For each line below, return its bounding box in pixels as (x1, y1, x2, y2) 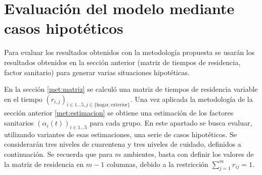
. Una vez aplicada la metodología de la (130, 93, 253, 104)
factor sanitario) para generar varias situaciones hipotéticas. (4, 67, 190, 77)
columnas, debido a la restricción (107, 158, 208, 169)
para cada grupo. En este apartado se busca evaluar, (90, 118, 252, 128)
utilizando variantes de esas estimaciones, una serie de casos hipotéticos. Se (4, 129, 237, 139)
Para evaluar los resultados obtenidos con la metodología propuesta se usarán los (4, 47, 255, 57)
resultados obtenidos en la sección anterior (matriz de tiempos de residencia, (4, 56, 241, 67)
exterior (111, 102, 128, 108)
